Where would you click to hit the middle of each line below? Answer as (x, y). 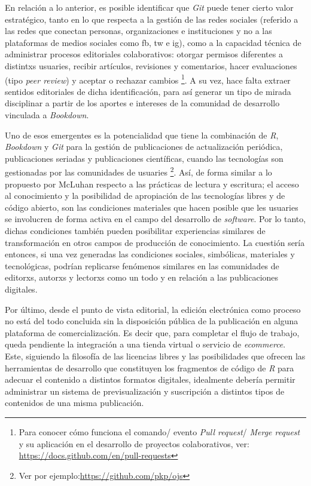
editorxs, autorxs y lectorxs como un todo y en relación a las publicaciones (142, 277)
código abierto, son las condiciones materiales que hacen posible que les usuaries (152, 207)
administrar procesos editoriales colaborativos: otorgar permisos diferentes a (144, 54)
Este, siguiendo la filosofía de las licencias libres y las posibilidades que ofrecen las (155, 356)
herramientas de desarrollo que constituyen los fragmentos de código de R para (150, 367)
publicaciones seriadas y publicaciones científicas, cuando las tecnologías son (144, 158)
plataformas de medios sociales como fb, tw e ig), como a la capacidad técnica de (153, 42)
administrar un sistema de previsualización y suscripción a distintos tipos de (145, 391)
